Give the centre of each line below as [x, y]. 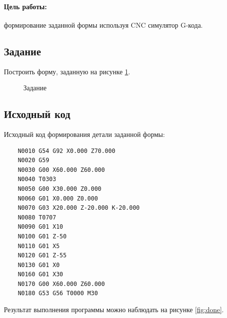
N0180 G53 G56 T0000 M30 [58, 293]
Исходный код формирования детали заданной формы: [85, 134]
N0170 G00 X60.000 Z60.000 [61, 284]
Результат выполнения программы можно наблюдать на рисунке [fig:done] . [114, 310]
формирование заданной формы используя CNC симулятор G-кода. [104, 25]
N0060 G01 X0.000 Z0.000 [58, 198]
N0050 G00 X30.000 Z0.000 [60, 189]
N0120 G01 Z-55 [42, 256]
